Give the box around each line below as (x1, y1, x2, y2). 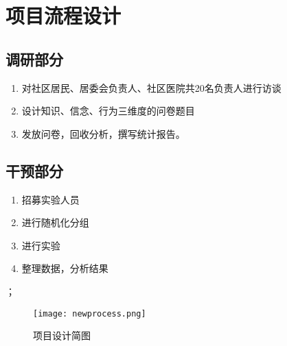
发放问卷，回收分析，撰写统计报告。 (21, 126, 185, 140)
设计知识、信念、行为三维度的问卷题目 (21, 103, 195, 118)
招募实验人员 (21, 192, 80, 206)
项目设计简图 (33, 328, 91, 343)
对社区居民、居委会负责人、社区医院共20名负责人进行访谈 (21, 80, 282, 95)
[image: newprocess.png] (33, 308, 146, 319)
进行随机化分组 (21, 215, 89, 230)
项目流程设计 (5, 1, 122, 29)
